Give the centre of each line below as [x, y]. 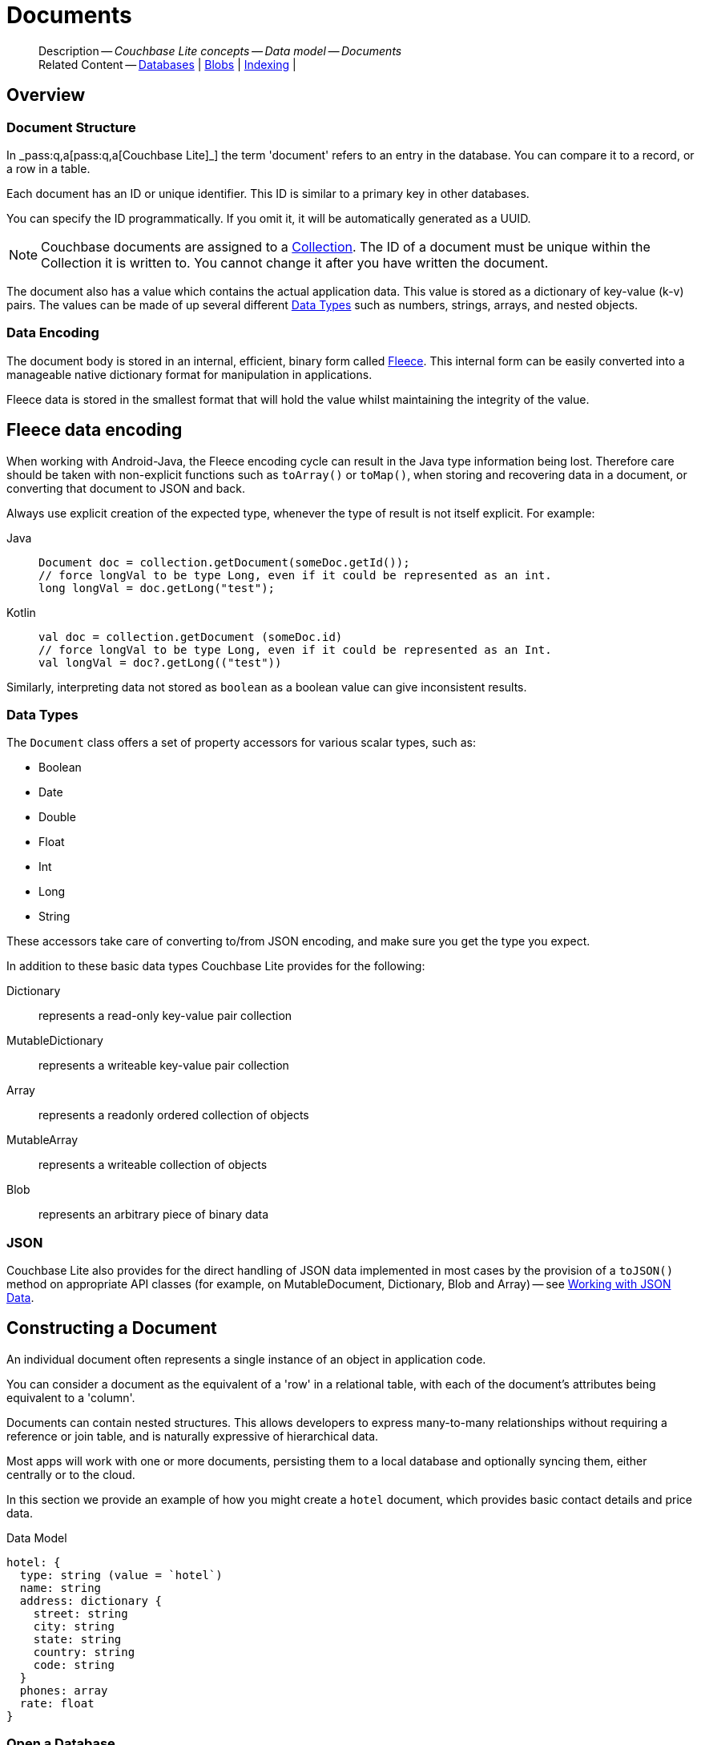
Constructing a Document [112, 1328]
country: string [84, 1652]
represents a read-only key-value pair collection [165, 1016]
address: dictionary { [91, 1600]
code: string [74, 1664]
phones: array [64, 1690]
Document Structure [71, 127]
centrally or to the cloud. [71, 1474]
